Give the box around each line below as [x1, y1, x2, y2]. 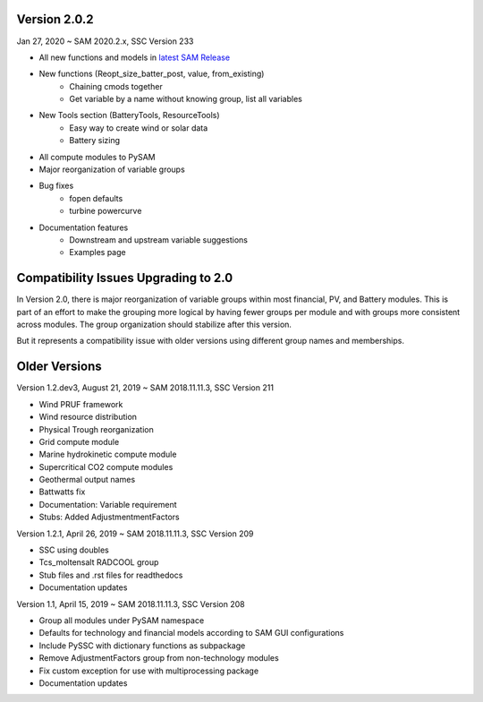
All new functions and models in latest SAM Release [38, 52, 231, 63]
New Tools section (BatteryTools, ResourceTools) [38, 110, 220, 121]
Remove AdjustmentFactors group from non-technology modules [38, 653, 279, 663]
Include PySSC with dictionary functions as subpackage [38, 640, 246, 651]
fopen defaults [69, 193, 123, 203]
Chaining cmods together [69, 81, 163, 91]
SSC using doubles [38, 544, 109, 555]
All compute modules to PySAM [38, 151, 156, 162]
